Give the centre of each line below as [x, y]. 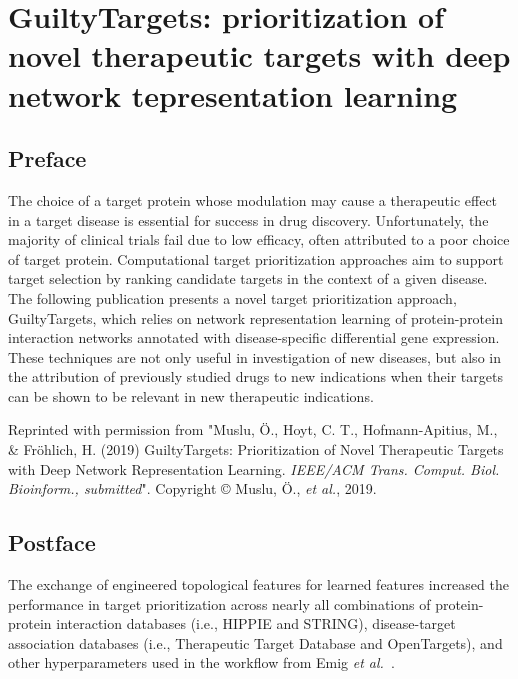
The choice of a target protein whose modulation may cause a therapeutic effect [253, 199]
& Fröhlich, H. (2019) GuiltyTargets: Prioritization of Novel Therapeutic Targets [256, 449]
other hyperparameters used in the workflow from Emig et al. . [201, 662]
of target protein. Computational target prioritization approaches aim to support [256, 258]
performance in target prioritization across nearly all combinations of [219, 603]
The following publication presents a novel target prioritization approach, [232, 297]
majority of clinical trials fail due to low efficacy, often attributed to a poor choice [259, 239]
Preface [47, 158]
